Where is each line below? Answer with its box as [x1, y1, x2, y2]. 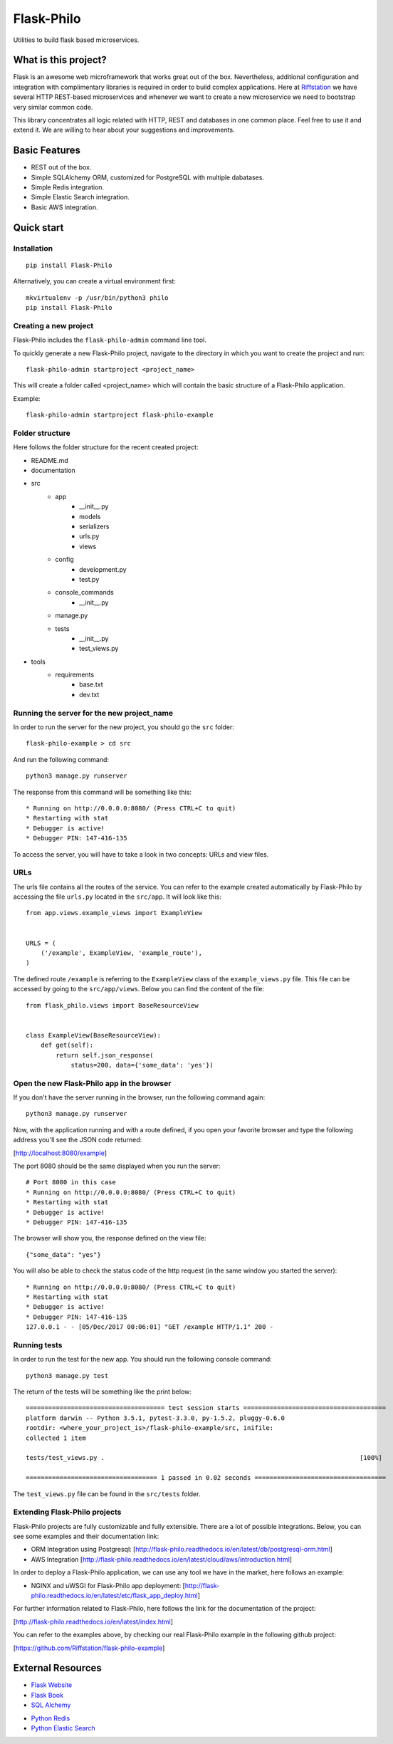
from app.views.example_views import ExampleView [26, 909, 203, 917]
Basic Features [13, 145, 81, 157]
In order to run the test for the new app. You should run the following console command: [13, 1355, 272, 1364]
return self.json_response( [56, 1051, 154, 1059]
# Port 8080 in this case [26, 1179, 117, 1186]
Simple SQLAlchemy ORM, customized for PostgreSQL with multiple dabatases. [31, 173, 265, 182]
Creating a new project [13, 320, 94, 330]
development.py [79, 565, 127, 573]
